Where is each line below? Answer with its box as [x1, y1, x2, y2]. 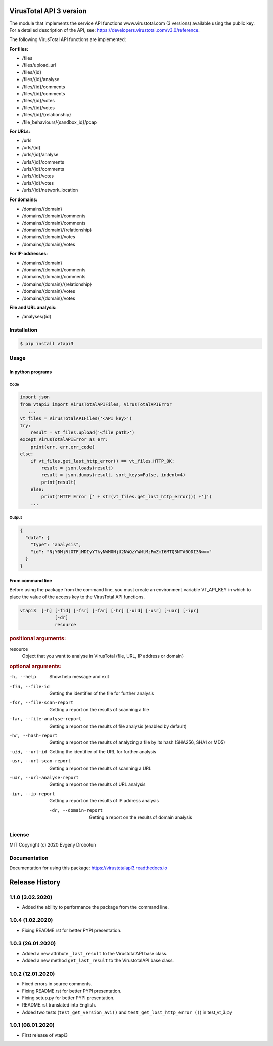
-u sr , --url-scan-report [9, 758, 71, 764]
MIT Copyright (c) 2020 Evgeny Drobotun [9, 842, 96, 848]
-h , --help [9, 674, 36, 680]
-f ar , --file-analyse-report [9, 716, 82, 722]
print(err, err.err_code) [30, 444, 95, 450]
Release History [9, 878, 61, 887]
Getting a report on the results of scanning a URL [49, 765, 152, 771]
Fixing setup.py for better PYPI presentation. [22, 995, 115, 1001]
